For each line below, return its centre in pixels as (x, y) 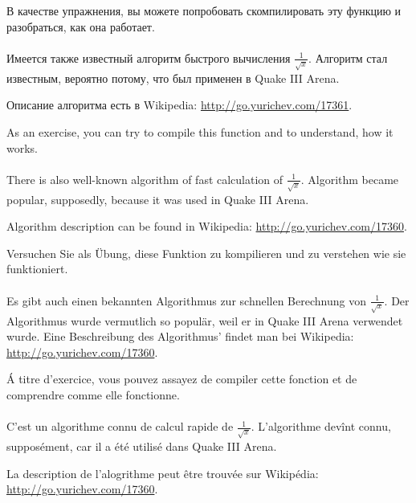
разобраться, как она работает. (81, 26)
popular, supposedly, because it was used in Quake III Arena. (158, 199)
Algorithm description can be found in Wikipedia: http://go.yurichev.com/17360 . (207, 226)
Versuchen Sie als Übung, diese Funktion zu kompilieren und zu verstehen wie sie (206, 253)
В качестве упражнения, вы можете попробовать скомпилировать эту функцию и (204, 10)
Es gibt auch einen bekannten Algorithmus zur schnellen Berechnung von (186, 300)
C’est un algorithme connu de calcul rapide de (120, 426)
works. (22, 147)
